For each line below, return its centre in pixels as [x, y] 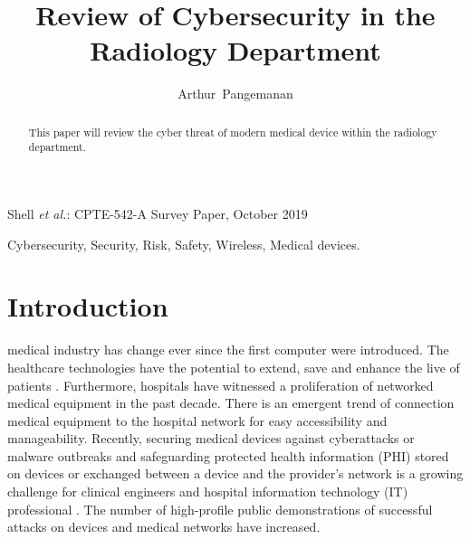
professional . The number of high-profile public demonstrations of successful [220, 509]
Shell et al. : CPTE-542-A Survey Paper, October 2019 [158, 214]
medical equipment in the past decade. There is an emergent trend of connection [231, 403]
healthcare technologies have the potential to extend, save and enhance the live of [234, 367]
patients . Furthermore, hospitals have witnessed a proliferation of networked [221, 385]
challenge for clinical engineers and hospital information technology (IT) [208, 492]
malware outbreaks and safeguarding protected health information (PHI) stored [228, 455]
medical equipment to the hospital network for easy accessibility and [197, 420]
